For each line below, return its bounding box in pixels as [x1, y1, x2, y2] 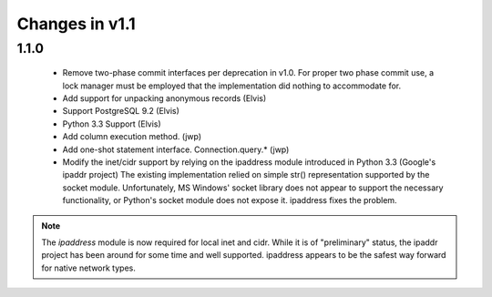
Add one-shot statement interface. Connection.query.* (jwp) [62, 144, 290, 155]
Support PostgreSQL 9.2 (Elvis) [62, 106, 179, 117]
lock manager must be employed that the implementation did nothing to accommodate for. [62, 80, 401, 91]
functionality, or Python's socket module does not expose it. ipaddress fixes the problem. [62, 195, 397, 206]
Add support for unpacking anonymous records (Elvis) [62, 92, 267, 104]
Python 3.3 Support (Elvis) [62, 118, 161, 129]
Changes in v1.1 [16, 14, 136, 34]
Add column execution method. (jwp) [62, 131, 202, 142]
